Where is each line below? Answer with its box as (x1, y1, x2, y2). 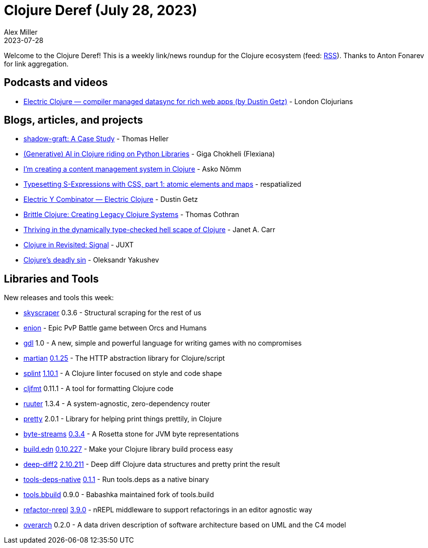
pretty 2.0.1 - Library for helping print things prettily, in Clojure (23, 415, 222, 423)
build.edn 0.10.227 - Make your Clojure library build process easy (23, 445, 233, 454)
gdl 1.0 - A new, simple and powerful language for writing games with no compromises (23, 339, 302, 348)
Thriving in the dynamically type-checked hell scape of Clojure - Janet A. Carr (23, 225, 276, 234)
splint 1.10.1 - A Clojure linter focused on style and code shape (23, 369, 222, 378)
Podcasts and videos (4, 76, 108, 89)
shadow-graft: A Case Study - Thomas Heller (23, 134, 169, 143)
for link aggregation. (4, 59, 69, 68)
